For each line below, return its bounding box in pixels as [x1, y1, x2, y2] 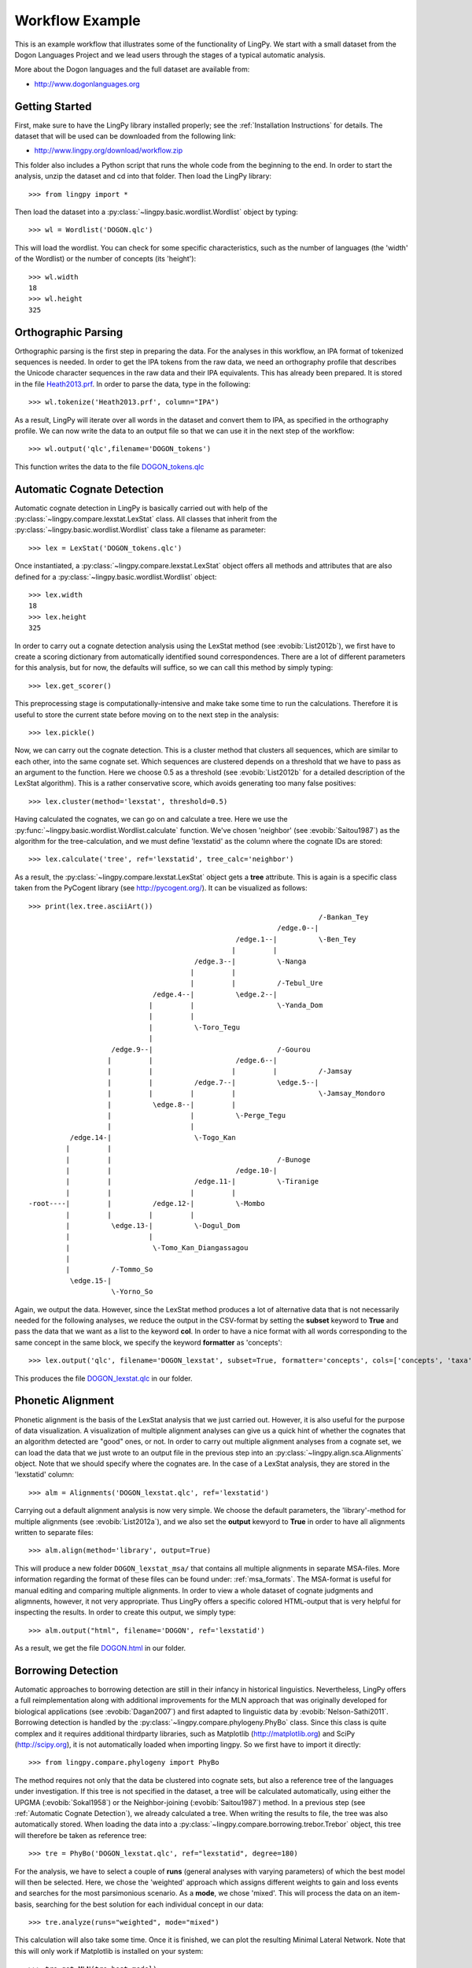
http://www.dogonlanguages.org [34, 79, 141, 88]
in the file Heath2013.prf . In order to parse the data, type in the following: [14, 379, 251, 389]
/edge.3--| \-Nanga [194, 956, 307, 966]
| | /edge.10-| [65, 1166, 278, 1175]
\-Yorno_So [111, 1287, 153, 1297]
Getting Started [14, 99, 92, 113]
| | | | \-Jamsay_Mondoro [107, 1089, 385, 1098]
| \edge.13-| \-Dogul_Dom [65, 1221, 240, 1230]
